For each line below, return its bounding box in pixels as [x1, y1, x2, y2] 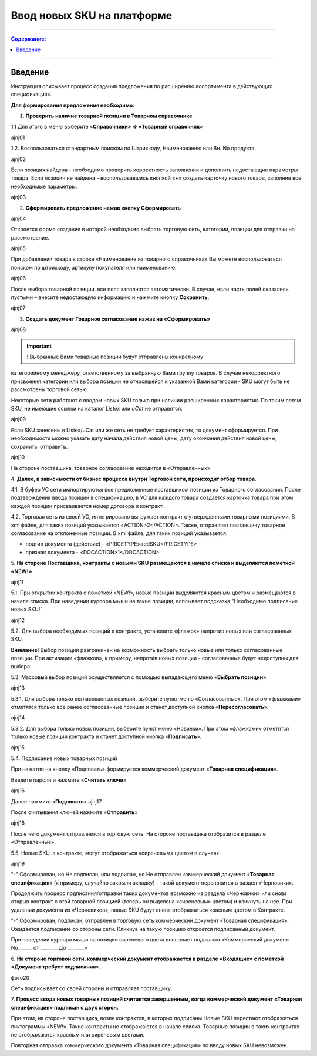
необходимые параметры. [11, 183, 77, 190]
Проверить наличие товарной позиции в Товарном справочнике [25, 112, 193, 120]
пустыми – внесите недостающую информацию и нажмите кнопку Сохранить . [11, 294, 210, 301]
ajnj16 [11, 787, 25, 794]
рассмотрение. [11, 234, 49, 241]
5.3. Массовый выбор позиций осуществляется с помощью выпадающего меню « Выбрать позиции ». [11, 673, 268, 681]
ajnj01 [11, 134, 25, 141]
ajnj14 [11, 714, 25, 721]
